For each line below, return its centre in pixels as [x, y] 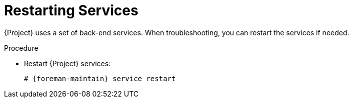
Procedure [21, 48]
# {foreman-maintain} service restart [100, 78]
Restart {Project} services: [67, 63]
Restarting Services [71, 10]
